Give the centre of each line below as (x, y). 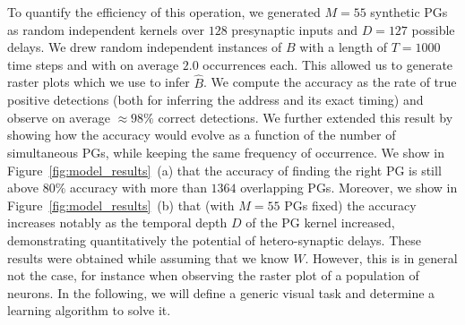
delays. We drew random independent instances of (145, 47)
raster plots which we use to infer (99, 82)
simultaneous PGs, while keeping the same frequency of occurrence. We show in (226, 152)
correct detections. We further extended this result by (306, 117)
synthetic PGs (409, 12)
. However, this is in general (381, 257)
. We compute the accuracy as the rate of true (330, 82)
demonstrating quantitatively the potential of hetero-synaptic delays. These (215, 239)
